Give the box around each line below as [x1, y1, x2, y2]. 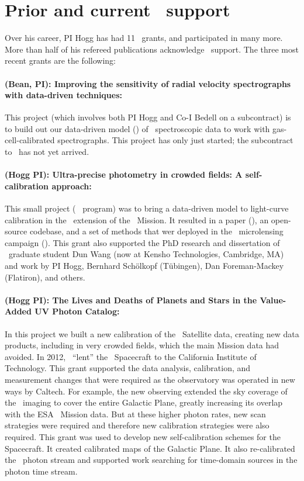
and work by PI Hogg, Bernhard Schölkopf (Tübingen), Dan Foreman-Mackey [5, 259, 284, 272]
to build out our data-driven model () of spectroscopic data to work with [5, 122, 270, 134]
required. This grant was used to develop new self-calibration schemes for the [5, 430, 281, 442]
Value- [260, 293, 286, 306]
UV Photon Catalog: [34, 305, 120, 317]
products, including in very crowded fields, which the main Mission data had [5, 339, 279, 351]
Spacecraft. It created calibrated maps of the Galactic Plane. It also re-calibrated [5, 442, 295, 454]
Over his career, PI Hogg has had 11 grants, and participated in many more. [5, 32, 283, 44]
